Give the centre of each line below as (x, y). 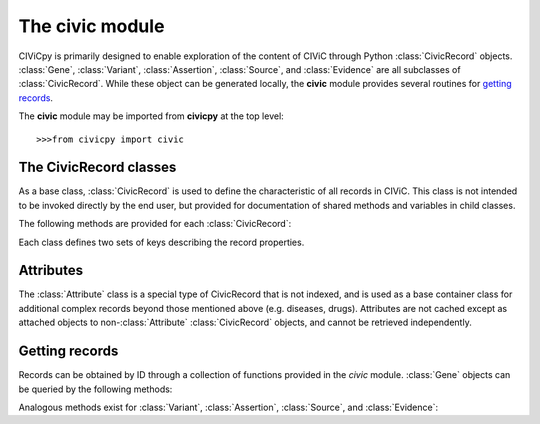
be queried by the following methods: (95, 389)
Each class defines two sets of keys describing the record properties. (161, 242)
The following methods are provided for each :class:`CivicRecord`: (155, 224)
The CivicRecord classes (97, 167)
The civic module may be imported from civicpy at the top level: (151, 116)
